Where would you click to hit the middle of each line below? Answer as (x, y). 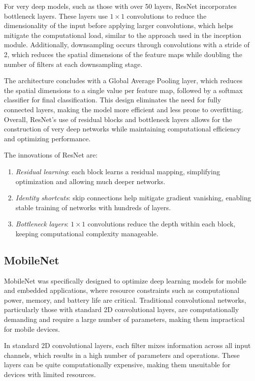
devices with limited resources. (50, 374)
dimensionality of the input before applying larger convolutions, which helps (119, 25)
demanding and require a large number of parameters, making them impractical (124, 319)
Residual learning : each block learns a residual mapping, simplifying (118, 171)
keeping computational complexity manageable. (87, 233)
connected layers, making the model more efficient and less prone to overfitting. (124, 109)
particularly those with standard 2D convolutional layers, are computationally (122, 309)
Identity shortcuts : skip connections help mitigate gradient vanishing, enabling (133, 198)
